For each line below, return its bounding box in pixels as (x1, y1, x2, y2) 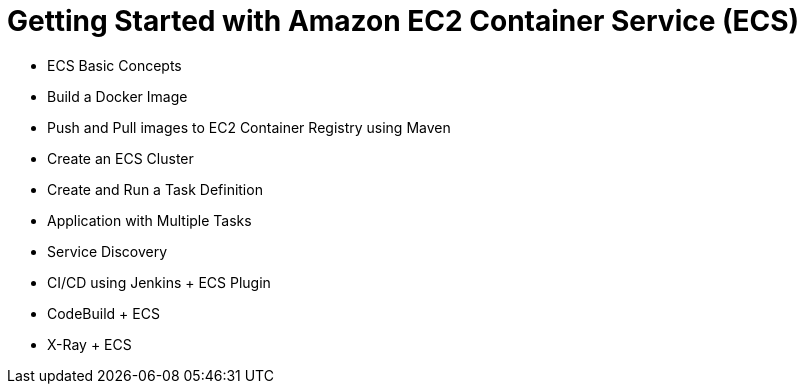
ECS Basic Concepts (47, 56, 182, 74)
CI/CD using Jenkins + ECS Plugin (47, 273, 271, 291)
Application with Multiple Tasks (47, 211, 252, 229)
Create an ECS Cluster (47, 149, 194, 167)
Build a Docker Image (47, 87, 188, 105)
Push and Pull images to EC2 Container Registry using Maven (47, 118, 451, 136)
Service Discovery (47, 242, 168, 260)
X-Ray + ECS (47, 335, 132, 353)
